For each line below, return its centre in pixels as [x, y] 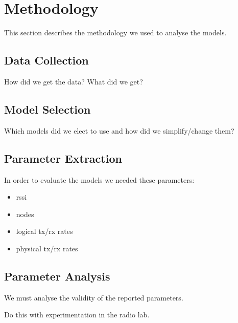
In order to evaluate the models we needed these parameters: [99, 179]
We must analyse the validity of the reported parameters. [94, 297]
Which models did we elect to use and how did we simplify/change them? [119, 130]
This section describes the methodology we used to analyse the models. [115, 33]
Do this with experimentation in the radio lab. [77, 315]
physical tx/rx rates [47, 248]
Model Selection [47, 109]
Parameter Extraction [63, 158]
